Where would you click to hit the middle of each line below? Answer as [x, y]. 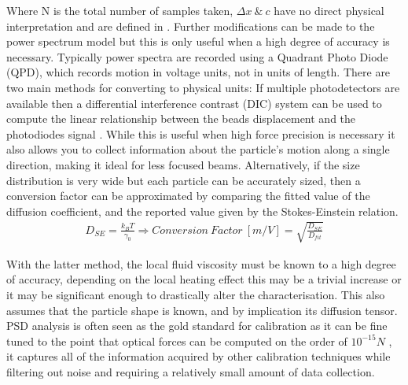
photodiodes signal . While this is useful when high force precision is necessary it [201, 133]
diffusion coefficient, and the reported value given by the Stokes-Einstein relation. [202, 211]
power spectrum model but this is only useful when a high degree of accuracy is [198, 41]
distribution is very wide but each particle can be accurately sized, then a [184, 180]
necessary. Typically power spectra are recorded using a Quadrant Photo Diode [197, 56]
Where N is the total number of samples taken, [120, 10]
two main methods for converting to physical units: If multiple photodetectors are [203, 87]
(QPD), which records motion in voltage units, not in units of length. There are [198, 72]
